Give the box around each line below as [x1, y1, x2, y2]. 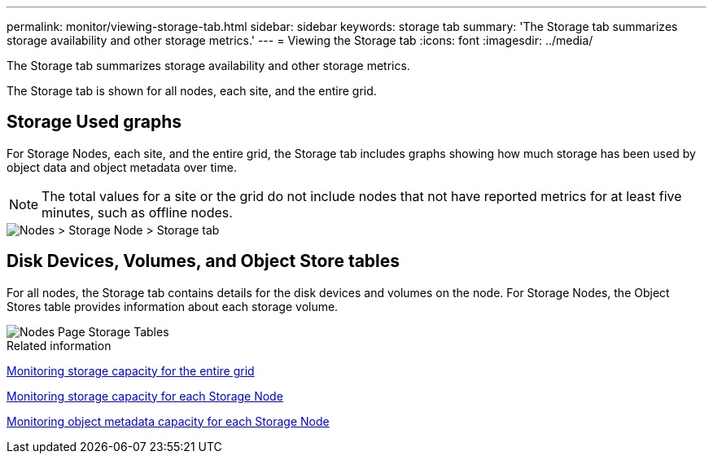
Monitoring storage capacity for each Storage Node [7, 388, 283, 403]
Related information [7, 338, 112, 353]
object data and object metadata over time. [7, 160, 237, 174]
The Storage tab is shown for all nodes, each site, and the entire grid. [7, 84, 377, 98]
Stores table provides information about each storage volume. [7, 299, 339, 313]
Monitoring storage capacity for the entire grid [7, 363, 255, 378]
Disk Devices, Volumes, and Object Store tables [7, 251, 400, 272]
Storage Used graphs [7, 112, 182, 133]
